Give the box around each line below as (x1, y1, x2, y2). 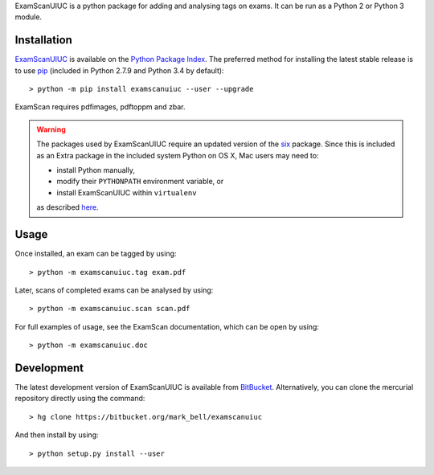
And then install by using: (14, 430, 100, 440)
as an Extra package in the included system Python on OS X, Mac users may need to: (36, 150, 319, 160)
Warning (36, 125, 66, 134)
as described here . (36, 203, 100, 212)
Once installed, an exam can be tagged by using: (14, 249, 177, 259)
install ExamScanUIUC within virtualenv (56, 187, 197, 197)
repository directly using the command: (14, 394, 145, 403)
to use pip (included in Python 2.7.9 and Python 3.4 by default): (14, 65, 224, 76)
